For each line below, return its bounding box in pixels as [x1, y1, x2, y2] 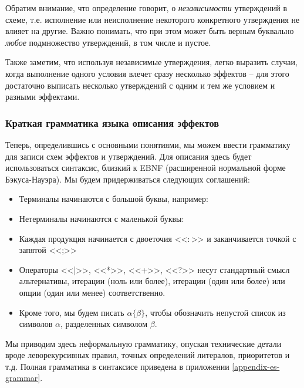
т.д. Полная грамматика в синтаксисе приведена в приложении [5, 360, 229, 372]
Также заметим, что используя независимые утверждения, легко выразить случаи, [5, 56, 298, 68]
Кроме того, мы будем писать [19, 306, 124, 318]
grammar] [5, 372, 40, 384]
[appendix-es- [232, 360, 280, 372]
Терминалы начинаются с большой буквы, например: [19, 193, 208, 205]
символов [19, 318, 53, 330]
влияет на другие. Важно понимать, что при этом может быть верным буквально [5, 25, 294, 37]
